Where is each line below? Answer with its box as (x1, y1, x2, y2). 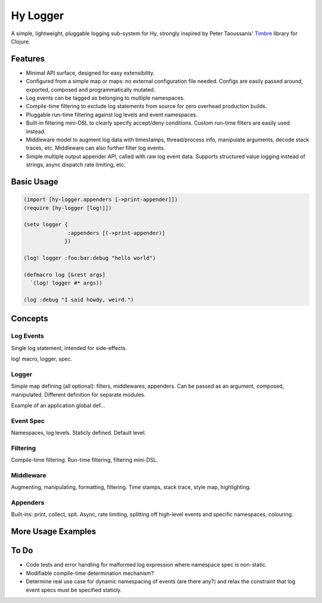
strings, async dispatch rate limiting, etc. (26, 161, 126, 168)
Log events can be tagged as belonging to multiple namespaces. (26, 94, 185, 101)
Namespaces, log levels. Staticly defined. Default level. (11, 429, 146, 437)
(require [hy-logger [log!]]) (23, 205, 112, 211)
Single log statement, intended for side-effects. (11, 344, 128, 351)
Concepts (11, 314, 48, 324)
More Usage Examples (11, 527, 97, 537)
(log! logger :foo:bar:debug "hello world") (23, 254, 156, 261)
